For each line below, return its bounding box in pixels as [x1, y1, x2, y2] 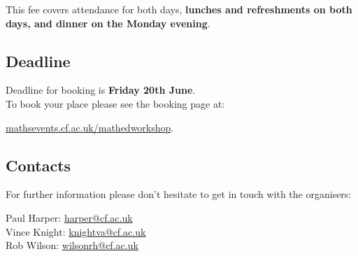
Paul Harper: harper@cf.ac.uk [6, 210, 133, 225]
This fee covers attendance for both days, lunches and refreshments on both [6, 2, 352, 16]
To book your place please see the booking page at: [6, 96, 225, 111]
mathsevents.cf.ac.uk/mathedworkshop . [6, 120, 174, 134]
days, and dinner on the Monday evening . [6, 15, 210, 30]
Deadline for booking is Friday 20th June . [6, 83, 196, 97]
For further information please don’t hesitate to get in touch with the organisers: [6, 187, 352, 201]
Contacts [6, 154, 71, 176]
